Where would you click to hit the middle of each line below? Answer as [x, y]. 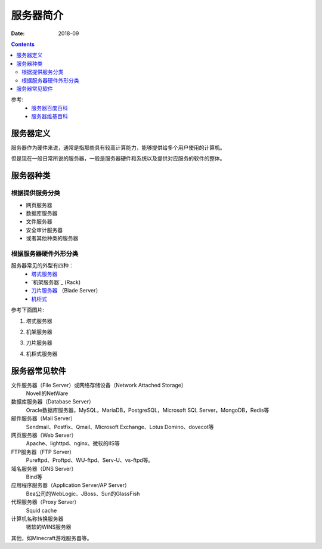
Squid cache [41, 510]
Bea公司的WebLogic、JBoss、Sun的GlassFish [83, 494]
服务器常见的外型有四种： [42, 266]
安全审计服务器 [44, 230]
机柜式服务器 [42, 354]
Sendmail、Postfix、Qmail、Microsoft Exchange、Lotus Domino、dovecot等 [120, 427]
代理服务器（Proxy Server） [45, 502]
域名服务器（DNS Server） [44, 468]
